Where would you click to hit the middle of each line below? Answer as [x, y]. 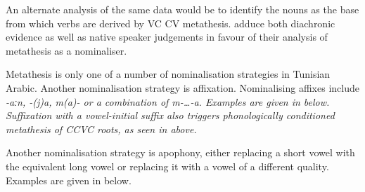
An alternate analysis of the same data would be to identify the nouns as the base [182, 9]
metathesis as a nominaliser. [66, 50]
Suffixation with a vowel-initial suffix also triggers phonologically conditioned [170, 115]
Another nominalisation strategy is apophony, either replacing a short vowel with [180, 152]
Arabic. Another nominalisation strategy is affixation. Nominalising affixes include [182, 87]
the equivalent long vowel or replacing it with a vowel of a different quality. [167, 166]
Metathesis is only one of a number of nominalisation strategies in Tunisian [168, 74]
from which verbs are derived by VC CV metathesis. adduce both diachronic [171, 23]
